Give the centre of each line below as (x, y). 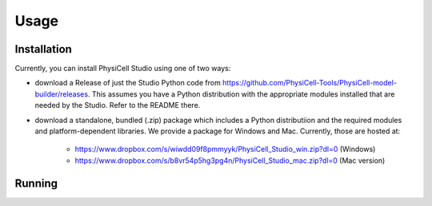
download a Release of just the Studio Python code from (128, 83)
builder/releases (61, 94)
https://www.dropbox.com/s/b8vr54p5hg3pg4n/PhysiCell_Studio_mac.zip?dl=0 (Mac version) (230, 160)
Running (36, 183)
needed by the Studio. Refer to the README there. (118, 105)
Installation (43, 49)
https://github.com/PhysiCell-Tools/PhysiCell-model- (310, 83)
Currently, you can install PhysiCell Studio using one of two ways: (123, 69)
